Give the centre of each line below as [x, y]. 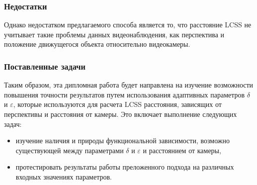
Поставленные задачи [45, 66]
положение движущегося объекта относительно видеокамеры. [97, 44]
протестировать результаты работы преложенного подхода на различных [125, 167]
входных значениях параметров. [64, 176]
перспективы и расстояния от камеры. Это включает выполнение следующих [121, 114]
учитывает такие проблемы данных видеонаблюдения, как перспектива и [114, 34]
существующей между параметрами [70, 150]
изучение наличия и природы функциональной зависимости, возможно [123, 140]
